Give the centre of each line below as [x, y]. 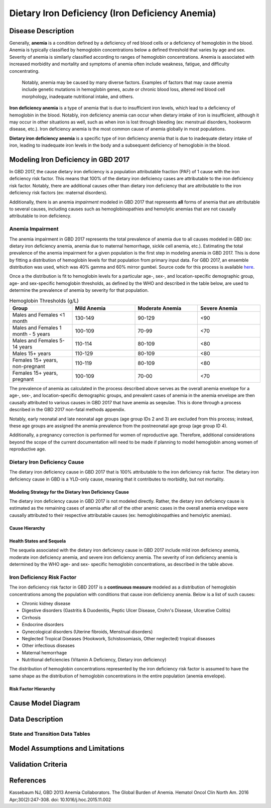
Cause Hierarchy [27, 528]
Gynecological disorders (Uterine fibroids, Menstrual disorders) [87, 631]
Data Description [36, 719]
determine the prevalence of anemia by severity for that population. [79, 290]
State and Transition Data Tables [50, 734]
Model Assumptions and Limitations [67, 748]
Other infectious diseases [48, 646]
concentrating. [24, 71]
